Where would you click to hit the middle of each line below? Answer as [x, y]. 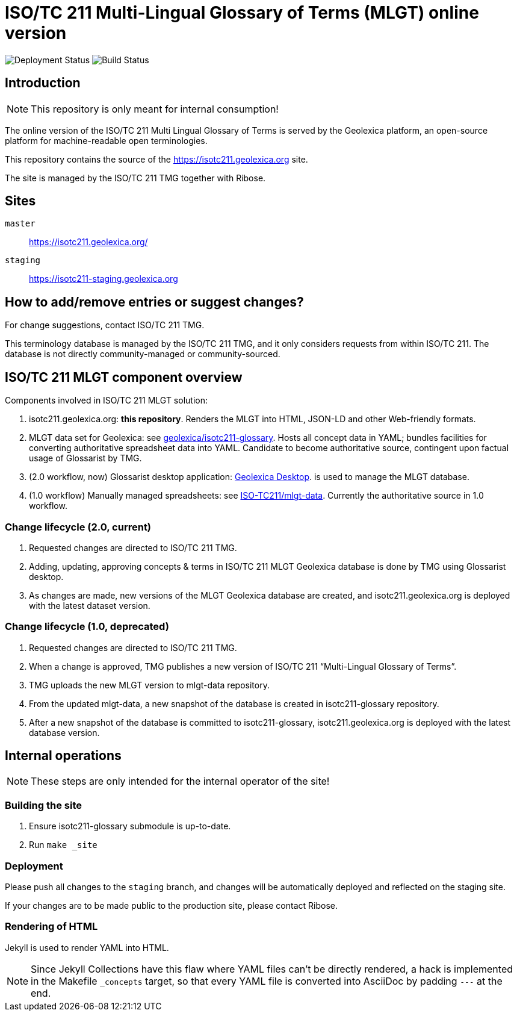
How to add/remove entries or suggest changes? [154, 302]
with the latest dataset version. [90, 605]
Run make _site [63, 845]
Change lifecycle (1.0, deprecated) [87, 627]
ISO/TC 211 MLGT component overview [124, 377]
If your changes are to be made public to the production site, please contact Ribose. [171, 905]
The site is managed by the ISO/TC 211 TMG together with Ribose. [135, 178]
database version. [64, 732]
